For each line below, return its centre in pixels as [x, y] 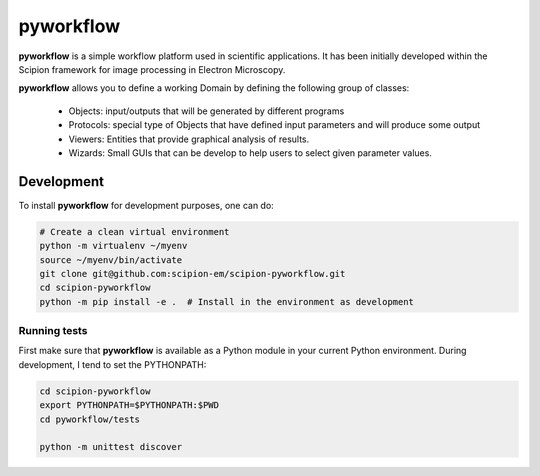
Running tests [53, 331]
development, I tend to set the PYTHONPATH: [112, 364]
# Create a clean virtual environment [134, 231]
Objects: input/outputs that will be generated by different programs [206, 111]
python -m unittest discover [111, 447]
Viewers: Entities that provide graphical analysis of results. [189, 139]
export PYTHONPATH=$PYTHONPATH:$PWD [129, 405]
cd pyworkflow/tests [89, 419]
